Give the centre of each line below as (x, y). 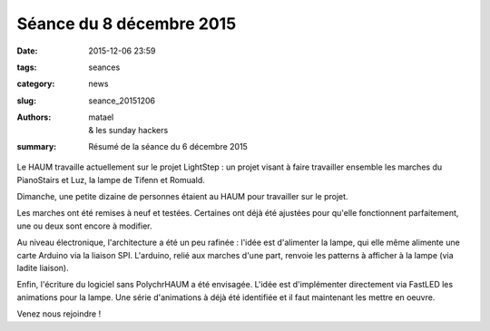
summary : (37, 146)
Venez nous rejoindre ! (59, 314)
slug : (26, 101)
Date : (27, 51)
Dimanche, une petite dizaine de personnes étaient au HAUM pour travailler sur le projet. (182, 197)
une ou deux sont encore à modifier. (84, 226)
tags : (27, 67)
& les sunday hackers (128, 130)
